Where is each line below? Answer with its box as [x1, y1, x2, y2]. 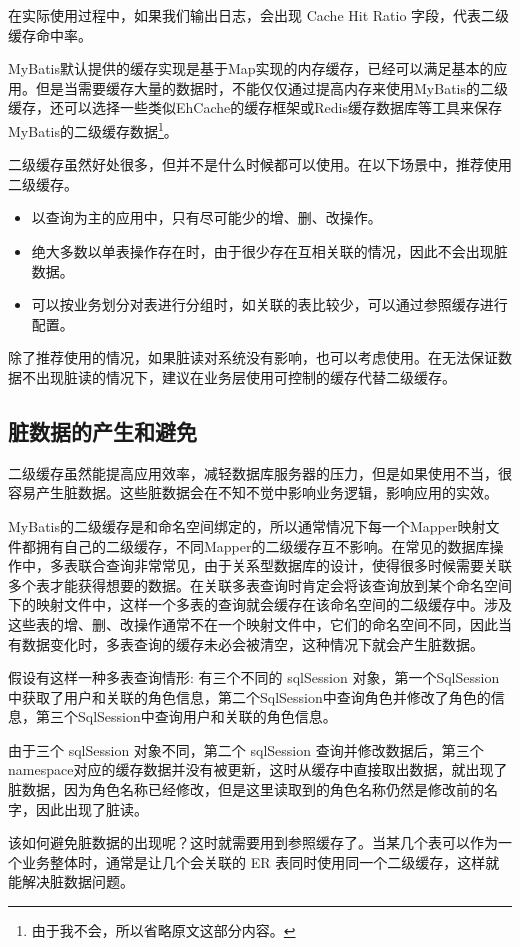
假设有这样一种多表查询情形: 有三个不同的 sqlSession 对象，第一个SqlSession [8, 667, 500, 688]
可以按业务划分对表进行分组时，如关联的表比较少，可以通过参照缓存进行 [31, 294, 508, 315]
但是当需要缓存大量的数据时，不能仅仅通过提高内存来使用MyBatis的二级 [35, 77, 508, 98]
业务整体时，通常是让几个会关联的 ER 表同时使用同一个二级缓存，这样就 [21, 851, 500, 872]
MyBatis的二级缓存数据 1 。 [8, 117, 178, 141]
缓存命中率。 [8, 24, 92, 45]
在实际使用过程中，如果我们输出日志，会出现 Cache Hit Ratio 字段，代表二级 [8, 5, 510, 25]
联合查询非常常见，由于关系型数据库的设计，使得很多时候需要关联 [77, 555, 512, 576]
